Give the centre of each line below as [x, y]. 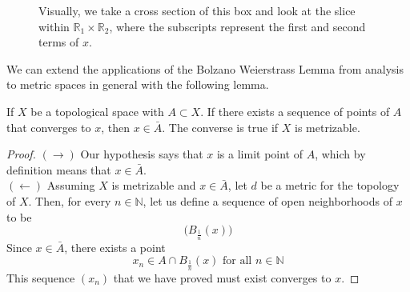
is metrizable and [154, 185]
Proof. [21, 154]
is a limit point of [259, 154]
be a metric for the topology [330, 185]
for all [237, 261]
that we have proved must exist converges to [222, 277]
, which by [340, 154]
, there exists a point [115, 247]
